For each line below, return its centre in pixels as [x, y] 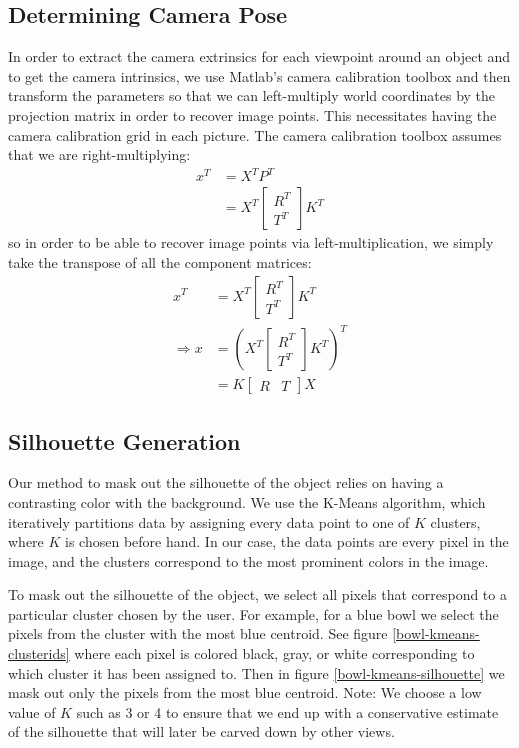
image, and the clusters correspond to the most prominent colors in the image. [248, 560]
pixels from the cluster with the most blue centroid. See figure [198, 633]
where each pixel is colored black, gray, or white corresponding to [274, 653]
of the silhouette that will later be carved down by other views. [201, 731]
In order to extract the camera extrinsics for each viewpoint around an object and [259, 56]
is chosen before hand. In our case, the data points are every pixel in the [287, 541]
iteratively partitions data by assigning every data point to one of [209, 521]
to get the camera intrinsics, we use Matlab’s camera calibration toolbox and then [259, 75]
